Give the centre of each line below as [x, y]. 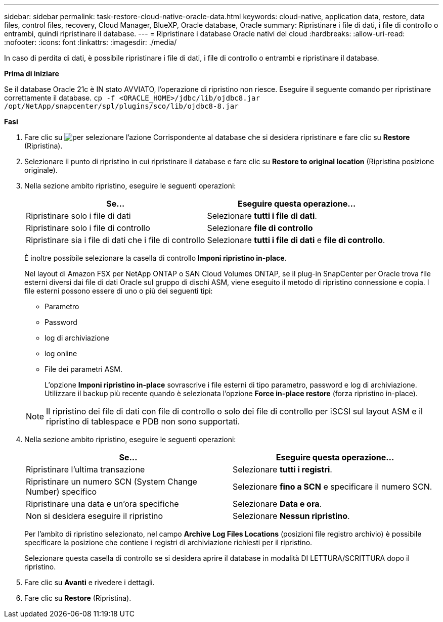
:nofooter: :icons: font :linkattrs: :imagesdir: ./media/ [91, 42]
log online [61, 353]
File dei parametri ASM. [83, 369]
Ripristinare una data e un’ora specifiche [102, 504]
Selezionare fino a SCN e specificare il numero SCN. [333, 487]
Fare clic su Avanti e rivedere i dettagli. [90, 582]
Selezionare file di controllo [260, 228]
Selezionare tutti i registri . [282, 469]
